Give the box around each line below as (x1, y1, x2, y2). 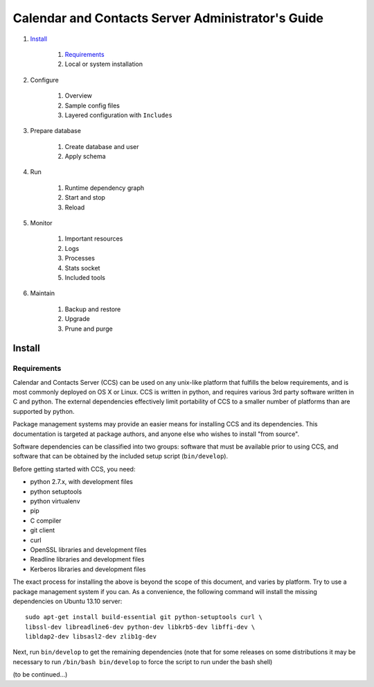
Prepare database (30, 127, 81, 135)
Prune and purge (64, 324, 114, 333)
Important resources (64, 234, 123, 243)
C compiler (30, 516, 62, 525)
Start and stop (64, 193, 105, 202)
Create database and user (64, 142, 139, 150)
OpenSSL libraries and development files (30, 545, 147, 554)
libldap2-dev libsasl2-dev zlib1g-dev (25, 633, 157, 641)
